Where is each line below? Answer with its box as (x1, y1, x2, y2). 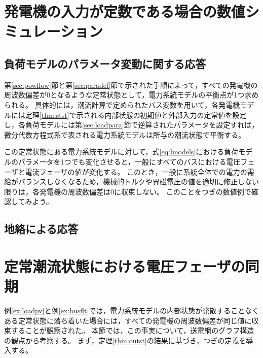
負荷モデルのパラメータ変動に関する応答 (4, 55, 206, 71)
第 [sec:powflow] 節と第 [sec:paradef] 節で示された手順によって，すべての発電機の (4, 79, 258, 90)
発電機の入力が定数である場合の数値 (4, 1, 245, 22)
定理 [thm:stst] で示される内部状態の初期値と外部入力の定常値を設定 (25, 109, 247, 120)
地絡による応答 (4, 221, 79, 237)
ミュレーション (4, 21, 103, 42)
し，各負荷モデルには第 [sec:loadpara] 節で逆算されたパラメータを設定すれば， (4, 119, 259, 130)
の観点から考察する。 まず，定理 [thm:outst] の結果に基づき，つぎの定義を (4, 335, 246, 345)
